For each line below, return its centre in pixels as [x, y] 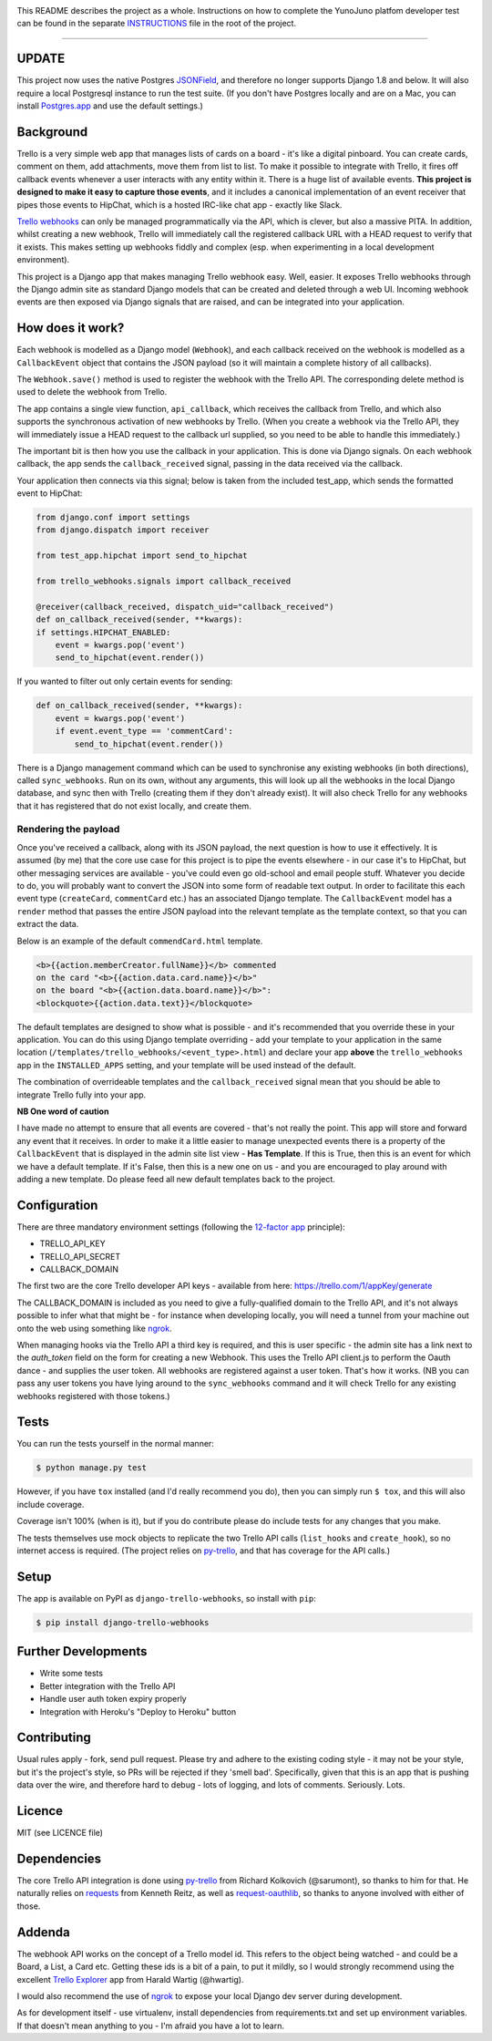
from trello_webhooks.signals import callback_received [164, 582]
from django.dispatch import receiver [123, 530]
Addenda [43, 1932]
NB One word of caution [63, 1111]
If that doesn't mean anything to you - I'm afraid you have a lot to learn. [150, 2026]
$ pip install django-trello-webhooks [123, 1622]
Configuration [57, 1205]
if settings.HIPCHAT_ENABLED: [103, 632]
